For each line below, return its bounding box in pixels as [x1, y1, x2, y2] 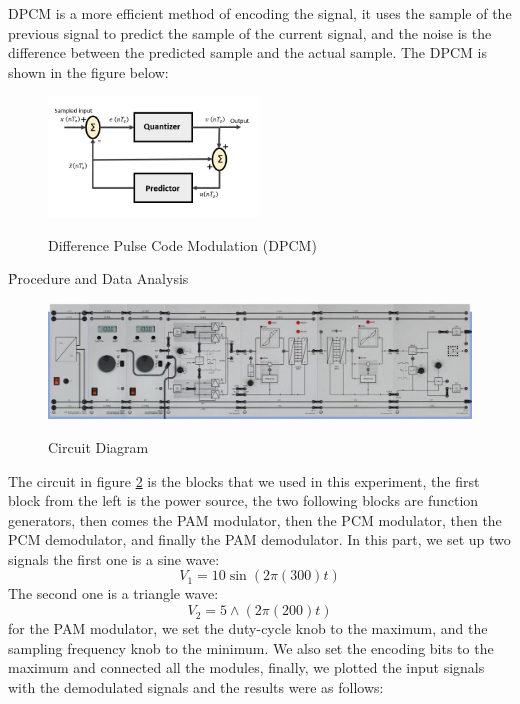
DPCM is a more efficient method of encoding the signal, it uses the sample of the [8, 3, 512, 23]
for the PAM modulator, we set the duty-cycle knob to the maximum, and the [8, 618, 488, 639]
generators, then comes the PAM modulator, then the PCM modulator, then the [8, 509, 502, 530]
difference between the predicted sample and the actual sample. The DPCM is [8, 42, 487, 63]
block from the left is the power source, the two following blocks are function [8, 490, 479, 511]
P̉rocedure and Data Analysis [8, 268, 189, 289]
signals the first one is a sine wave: [8, 548, 220, 569]
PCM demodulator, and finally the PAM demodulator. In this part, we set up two [8, 529, 511, 550]
